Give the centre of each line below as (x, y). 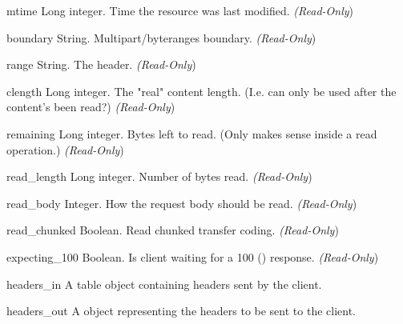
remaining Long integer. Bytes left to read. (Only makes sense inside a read (192, 133)
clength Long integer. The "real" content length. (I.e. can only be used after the (201, 91)
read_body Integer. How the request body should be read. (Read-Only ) (182, 203)
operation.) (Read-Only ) (65, 149)
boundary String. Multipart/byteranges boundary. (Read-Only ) (161, 37)
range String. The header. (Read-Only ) (101, 64)
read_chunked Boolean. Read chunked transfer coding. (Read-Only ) (173, 230)
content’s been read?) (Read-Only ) (91, 107)
